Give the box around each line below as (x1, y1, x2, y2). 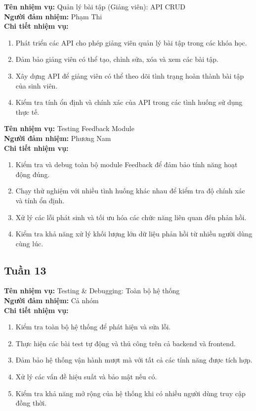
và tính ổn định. (15, 195, 65, 205)
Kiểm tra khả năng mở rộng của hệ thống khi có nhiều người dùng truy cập (15, 388, 246, 398)
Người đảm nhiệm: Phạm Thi (4, 11, 102, 21)
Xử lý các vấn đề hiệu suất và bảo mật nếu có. (15, 371, 157, 382)
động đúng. (15, 169, 50, 179)
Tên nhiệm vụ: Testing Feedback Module (4, 123, 134, 134)
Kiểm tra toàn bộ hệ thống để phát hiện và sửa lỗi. (15, 321, 171, 332)
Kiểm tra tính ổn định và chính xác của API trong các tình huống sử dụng (15, 97, 243, 107)
